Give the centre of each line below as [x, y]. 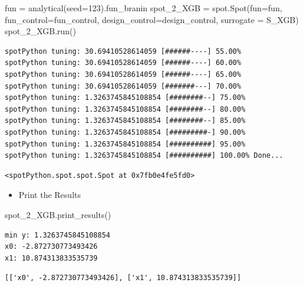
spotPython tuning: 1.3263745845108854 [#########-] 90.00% [125, 132]
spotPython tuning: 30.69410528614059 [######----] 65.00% [123, 74]
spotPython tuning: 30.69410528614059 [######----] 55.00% [123, 51]
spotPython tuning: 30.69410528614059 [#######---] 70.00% [123, 86]
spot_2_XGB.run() [40, 31]
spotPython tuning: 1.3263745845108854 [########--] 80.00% [125, 109]
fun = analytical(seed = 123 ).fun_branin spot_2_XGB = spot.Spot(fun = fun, [144, 8]
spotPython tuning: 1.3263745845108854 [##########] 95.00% [125, 144]
